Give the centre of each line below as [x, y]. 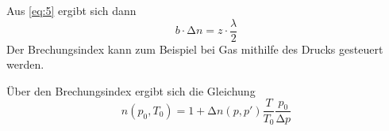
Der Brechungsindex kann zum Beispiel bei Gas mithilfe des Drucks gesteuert [195, 49]
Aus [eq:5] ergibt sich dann [71, 10]
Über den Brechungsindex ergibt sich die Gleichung [131, 90]
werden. [25, 64]
